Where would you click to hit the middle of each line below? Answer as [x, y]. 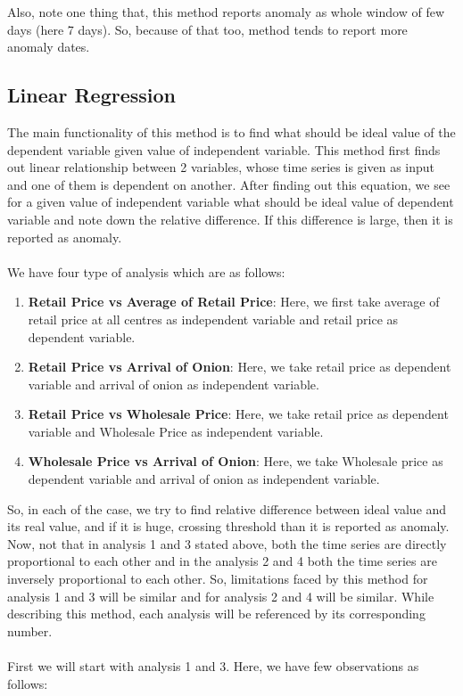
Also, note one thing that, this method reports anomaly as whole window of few [226, 12]
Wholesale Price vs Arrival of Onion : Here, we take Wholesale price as [236, 461]
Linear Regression [91, 95]
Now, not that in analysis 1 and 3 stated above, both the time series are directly [227, 543]
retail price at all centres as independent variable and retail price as [213, 319]
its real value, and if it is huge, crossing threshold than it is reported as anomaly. [228, 526]
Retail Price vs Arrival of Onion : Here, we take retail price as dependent [240, 367]
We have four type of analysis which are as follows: [146, 271]
